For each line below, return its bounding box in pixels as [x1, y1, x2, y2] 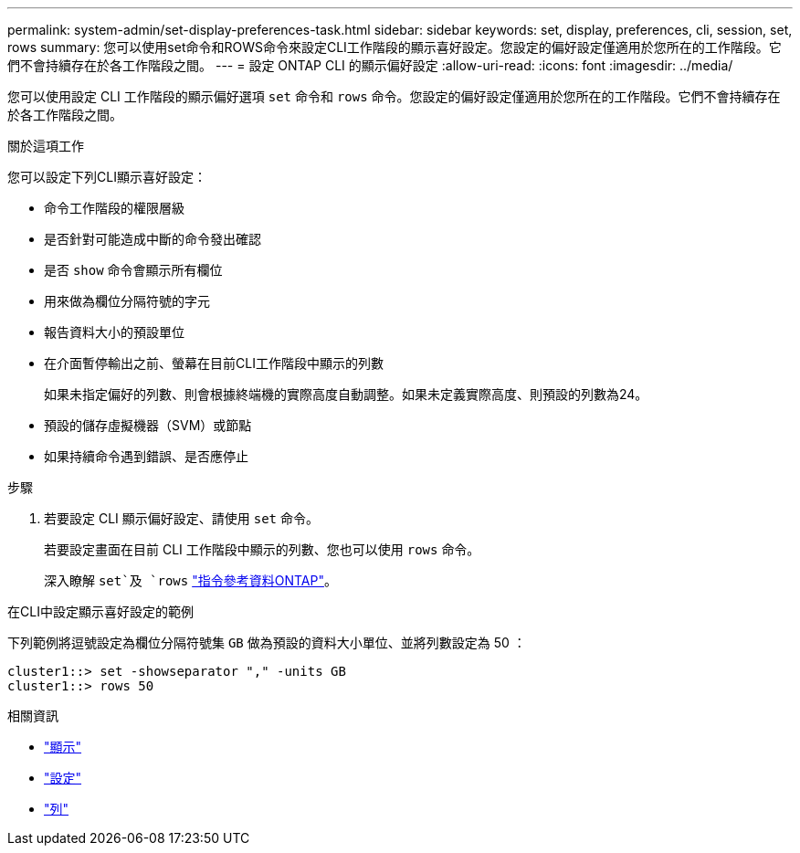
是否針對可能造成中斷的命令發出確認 [44, 231, 261, 247]
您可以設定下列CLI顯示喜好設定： [7, 169, 206, 184]
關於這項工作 [7, 138, 84, 153]
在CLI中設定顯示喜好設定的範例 [7, 604, 194, 619]
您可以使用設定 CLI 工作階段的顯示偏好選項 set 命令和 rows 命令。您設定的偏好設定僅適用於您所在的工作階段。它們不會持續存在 [7, 89, 781, 104]
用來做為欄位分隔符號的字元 [44, 293, 210, 309]
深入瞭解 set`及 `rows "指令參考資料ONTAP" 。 [44, 573, 337, 588]
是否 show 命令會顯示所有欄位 [44, 262, 223, 278]
